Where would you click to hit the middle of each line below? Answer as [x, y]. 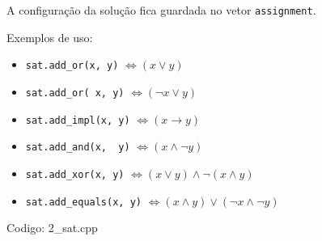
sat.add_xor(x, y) [75, 174]
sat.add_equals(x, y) [83, 202]
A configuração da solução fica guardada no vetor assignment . [161, 10]
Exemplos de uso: [50, 37]
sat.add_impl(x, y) [78, 120]
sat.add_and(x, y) [78, 148]
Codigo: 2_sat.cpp [52, 228]
